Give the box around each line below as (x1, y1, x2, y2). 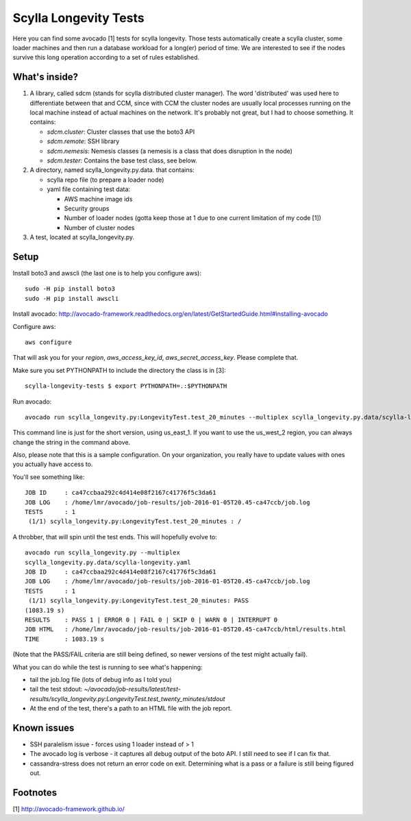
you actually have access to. (12, 460, 93, 469)
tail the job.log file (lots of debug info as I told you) (29, 675, 172, 683)
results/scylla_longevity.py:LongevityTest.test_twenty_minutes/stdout (29, 694, 225, 702)
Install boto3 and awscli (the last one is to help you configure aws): (12, 269, 202, 277)
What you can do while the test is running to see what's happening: (12, 663, 203, 671)
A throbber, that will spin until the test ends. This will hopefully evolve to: (12, 532, 217, 541)
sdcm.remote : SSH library (47, 137, 120, 145)
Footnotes (12, 787, 58, 798)
